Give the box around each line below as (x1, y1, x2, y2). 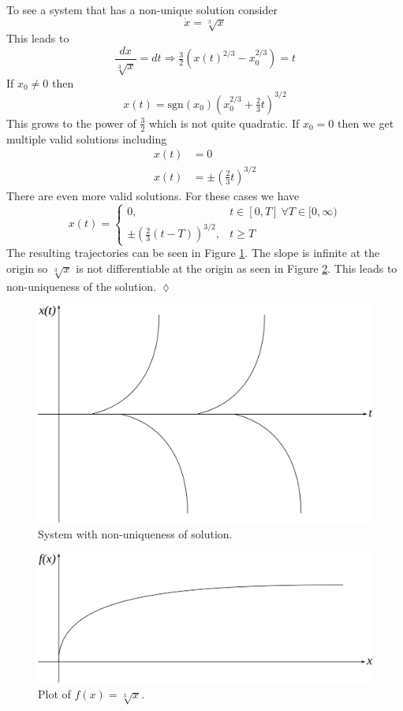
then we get (337, 114, 394, 131)
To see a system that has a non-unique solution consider (6, 2, 278, 17)
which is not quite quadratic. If (148, 114, 300, 131)
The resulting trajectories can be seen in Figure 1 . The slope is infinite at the (6, 244, 380, 261)
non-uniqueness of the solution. (6, 277, 157, 294)
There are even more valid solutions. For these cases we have (6, 187, 300, 203)
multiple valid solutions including (6, 130, 167, 147)
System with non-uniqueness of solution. (38, 526, 233, 542)
